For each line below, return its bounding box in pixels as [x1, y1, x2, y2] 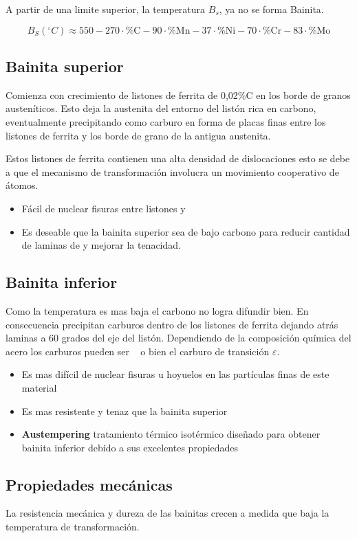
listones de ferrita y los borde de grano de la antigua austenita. [6, 128, 271, 142]
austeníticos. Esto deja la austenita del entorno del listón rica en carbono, [6, 101, 316, 115]
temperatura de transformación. [6, 519, 140, 534]
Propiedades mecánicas [6, 473, 173, 495]
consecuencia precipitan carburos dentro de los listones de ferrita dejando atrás [6, 317, 338, 331]
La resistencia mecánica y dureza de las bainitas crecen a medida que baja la [6, 506, 329, 520]
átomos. [6, 178, 39, 192]
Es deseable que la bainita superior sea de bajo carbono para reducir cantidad [21, 224, 350, 238]
